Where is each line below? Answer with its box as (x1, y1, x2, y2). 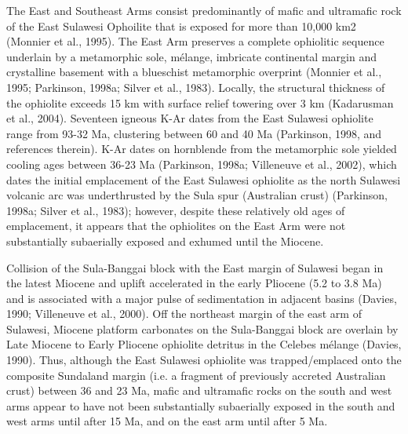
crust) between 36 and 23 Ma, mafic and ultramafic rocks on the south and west (6, 382, 392, 399)
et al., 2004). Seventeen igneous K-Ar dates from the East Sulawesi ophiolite (6, 110, 373, 126)
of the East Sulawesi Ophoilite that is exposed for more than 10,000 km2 (6, 17, 356, 34)
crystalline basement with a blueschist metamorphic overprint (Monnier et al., (6, 64, 382, 80)
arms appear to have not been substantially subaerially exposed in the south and (6, 397, 395, 414)
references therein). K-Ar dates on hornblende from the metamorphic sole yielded (6, 140, 397, 157)
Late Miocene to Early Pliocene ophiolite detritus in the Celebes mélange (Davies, (6, 336, 402, 352)
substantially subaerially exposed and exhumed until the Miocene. (6, 232, 324, 249)
